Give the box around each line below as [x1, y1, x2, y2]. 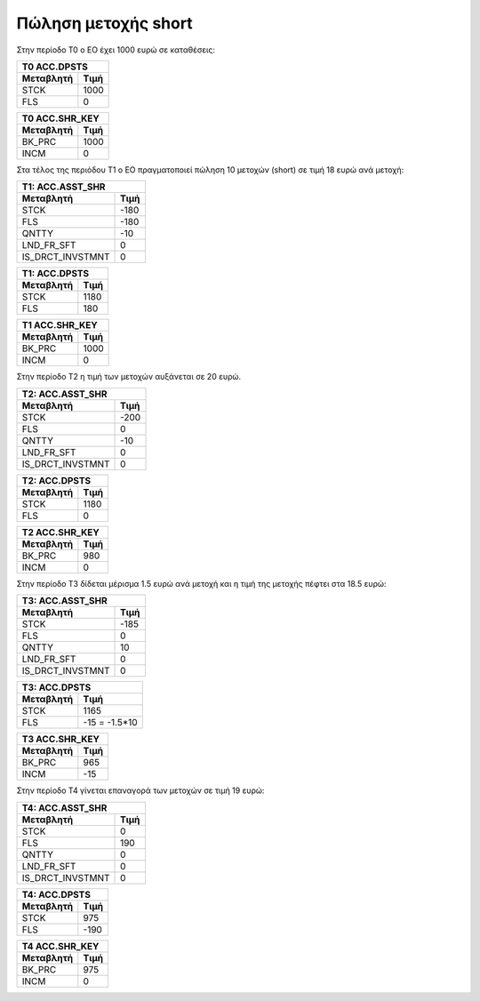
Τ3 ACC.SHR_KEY [21, 733, 100, 746]
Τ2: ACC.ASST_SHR [21, 388, 108, 400]
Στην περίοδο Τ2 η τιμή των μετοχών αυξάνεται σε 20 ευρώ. [16, 372, 242, 382]
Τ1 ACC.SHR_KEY [21, 319, 98, 332]
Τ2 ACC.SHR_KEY [21, 525, 100, 538]
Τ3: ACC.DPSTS [21, 681, 92, 693]
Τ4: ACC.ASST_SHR [21, 801, 108, 813]
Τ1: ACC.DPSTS [21, 268, 90, 280]
